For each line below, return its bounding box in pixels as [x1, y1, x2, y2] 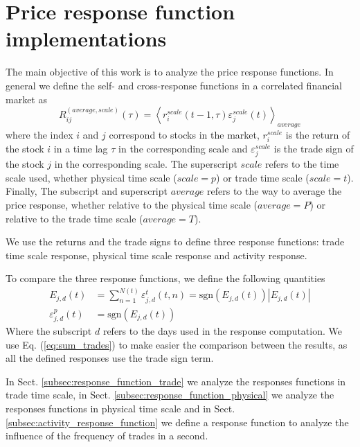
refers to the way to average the [207, 184, 342, 198]
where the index [6, 127, 73, 141]
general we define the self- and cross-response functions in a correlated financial [6, 78, 342, 92]
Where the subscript [6, 324, 92, 338]
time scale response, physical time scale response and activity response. [6, 247, 307, 262]
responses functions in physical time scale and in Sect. [6, 401, 235, 415]
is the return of [285, 127, 350, 141]
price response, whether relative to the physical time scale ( [6, 197, 258, 211]
